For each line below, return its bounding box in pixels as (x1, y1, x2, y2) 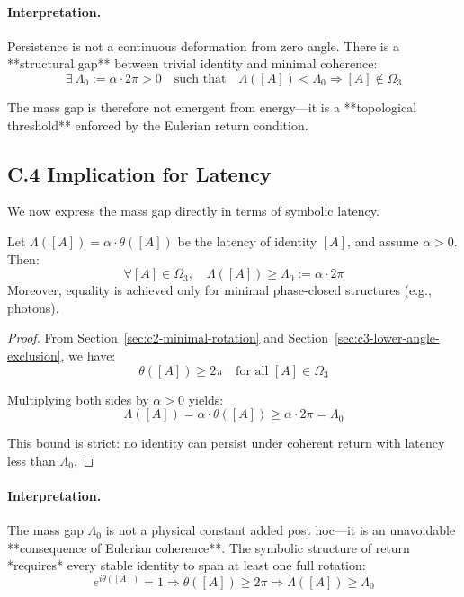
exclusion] (7, 345, 61, 364)
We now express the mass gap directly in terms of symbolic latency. (7, 201, 379, 220)
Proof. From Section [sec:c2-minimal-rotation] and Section (7, 328, 328, 347)
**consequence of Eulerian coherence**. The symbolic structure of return (7, 538, 410, 557)
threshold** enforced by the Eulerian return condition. (7, 115, 308, 134)
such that (174, 72, 227, 85)
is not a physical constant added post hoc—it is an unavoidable (105, 521, 456, 539)
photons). (7, 298, 59, 316)
